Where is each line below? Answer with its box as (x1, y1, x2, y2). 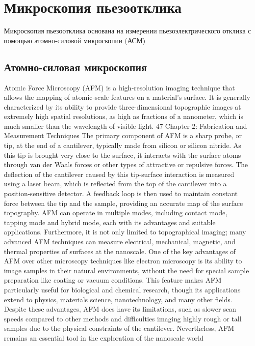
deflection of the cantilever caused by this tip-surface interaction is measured (4, 169, 234, 179)
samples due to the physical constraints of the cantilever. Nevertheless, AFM (4, 323, 234, 333)
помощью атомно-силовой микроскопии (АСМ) (4, 35, 146, 45)
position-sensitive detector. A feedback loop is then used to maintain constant (4, 188, 238, 199)
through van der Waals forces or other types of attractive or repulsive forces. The (4, 159, 248, 170)
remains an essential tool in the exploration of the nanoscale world (4, 332, 204, 343)
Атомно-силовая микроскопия (4, 59, 147, 74)
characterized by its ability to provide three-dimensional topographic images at (4, 101, 241, 112)
